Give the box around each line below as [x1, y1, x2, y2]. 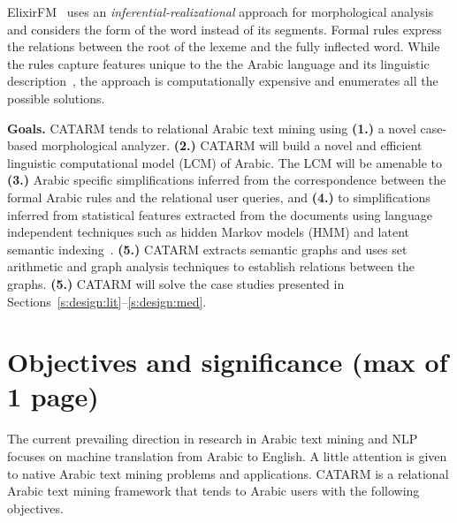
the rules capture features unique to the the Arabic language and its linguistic [7, 54, 430, 72]
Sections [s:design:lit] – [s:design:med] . [7, 292, 207, 310]
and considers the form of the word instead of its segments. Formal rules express [7, 19, 442, 38]
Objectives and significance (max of [7, 344, 448, 380]
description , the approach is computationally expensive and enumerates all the [7, 72, 438, 90]
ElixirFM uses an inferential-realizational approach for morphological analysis [7, 3, 434, 20]
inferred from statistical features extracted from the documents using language [7, 205, 432, 224]
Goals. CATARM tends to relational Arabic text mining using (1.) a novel [7, 118, 416, 137]
